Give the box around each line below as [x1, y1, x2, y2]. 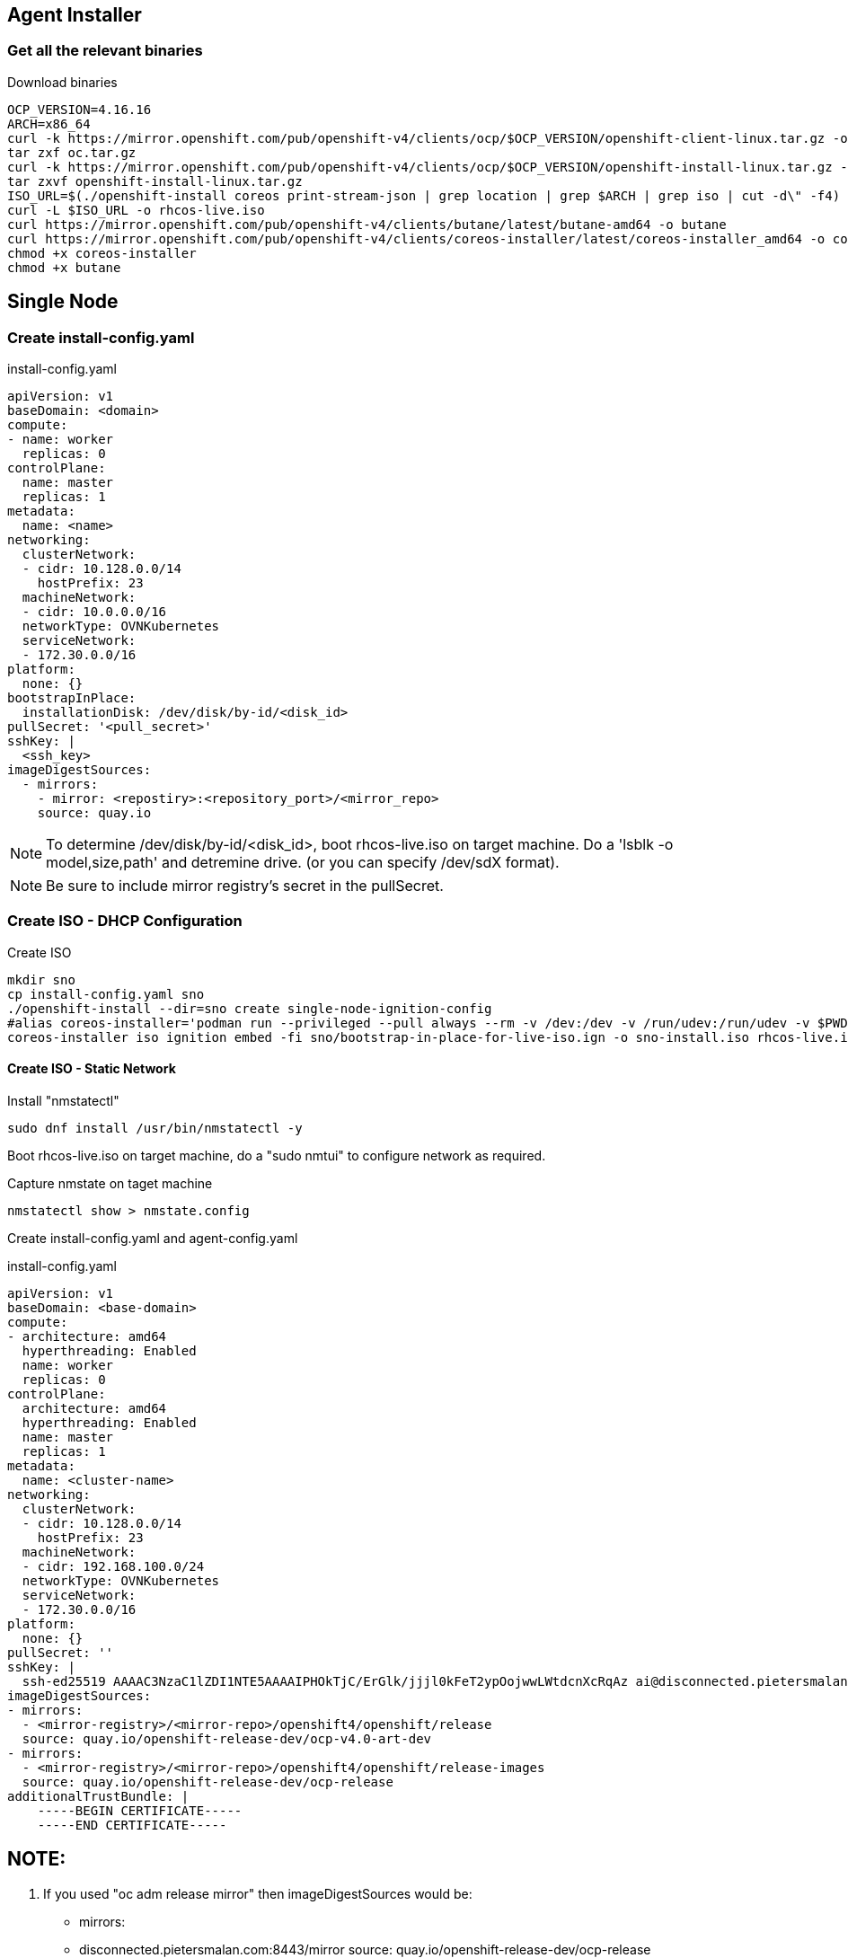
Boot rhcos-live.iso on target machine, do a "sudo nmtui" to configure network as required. [7, 1147, 546, 1163]
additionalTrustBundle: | [7, 1788, 190, 1804]
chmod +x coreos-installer [7, 245, 197, 260]
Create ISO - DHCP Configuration [7, 912, 243, 930]
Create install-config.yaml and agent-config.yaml [7, 1230, 298, 1246]
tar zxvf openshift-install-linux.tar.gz [7, 173, 303, 189]
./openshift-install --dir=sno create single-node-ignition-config [7, 1001, 492, 1016]
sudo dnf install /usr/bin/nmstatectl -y [7, 1120, 303, 1135]
